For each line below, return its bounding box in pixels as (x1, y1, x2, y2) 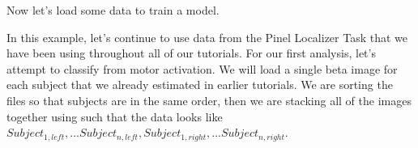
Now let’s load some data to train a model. (6, 2, 220, 18)
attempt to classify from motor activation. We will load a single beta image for (6, 60, 398, 77)
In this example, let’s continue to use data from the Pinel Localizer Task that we (6, 28, 408, 45)
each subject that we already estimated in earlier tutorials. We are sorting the (6, 76, 393, 93)
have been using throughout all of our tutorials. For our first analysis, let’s (6, 44, 376, 61)
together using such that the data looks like (6, 108, 223, 125)
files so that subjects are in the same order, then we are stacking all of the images (6, 91, 412, 108)
